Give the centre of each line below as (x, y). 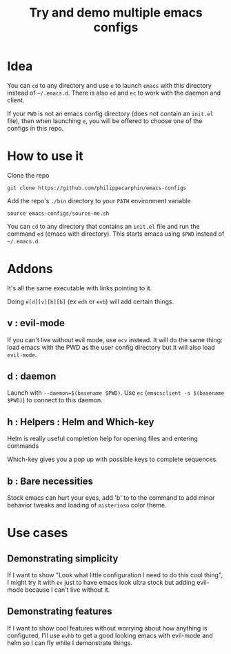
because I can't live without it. (68, 590)
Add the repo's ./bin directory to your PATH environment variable (99, 200)
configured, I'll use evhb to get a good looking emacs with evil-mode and (110, 635)
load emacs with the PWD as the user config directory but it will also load (111, 347)
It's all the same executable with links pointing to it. (80, 288)
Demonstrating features (60, 611)
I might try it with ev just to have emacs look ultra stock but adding (101, 583)
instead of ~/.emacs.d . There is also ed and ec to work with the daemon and (114, 93)
